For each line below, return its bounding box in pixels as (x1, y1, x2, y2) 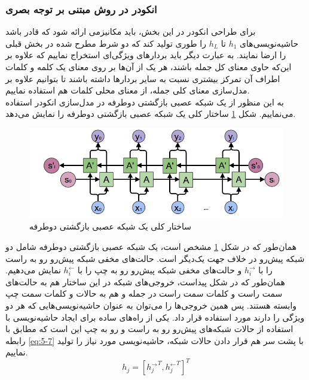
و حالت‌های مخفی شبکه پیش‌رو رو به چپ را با (77, 264, 242, 276)
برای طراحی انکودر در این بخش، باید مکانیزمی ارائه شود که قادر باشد (5, 25, 256, 38)
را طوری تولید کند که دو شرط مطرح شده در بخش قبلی (5, 37, 206, 49)
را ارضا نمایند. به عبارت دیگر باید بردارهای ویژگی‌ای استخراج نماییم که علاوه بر (5, 49, 286, 61)
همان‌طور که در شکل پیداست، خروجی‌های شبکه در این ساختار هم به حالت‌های (5, 275, 285, 288)
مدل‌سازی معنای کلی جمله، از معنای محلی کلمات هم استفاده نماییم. (5, 84, 250, 96)
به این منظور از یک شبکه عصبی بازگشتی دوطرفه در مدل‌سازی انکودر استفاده (5, 95, 284, 108)
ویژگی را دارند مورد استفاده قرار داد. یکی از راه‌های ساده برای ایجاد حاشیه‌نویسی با (5, 310, 305, 323)
